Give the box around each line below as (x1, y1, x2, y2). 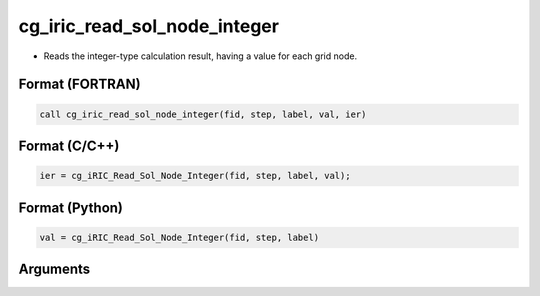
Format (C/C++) (18, 137, 120, 154)
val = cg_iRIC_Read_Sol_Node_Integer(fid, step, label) (39, 231, 320, 243)
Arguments (18, 261, 91, 278)
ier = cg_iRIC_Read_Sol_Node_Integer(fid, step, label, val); (39, 170, 351, 182)
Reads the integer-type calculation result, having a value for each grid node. (43, 50, 358, 62)
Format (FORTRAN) (18, 76, 141, 93)
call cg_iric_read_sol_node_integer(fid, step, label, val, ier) (39, 108, 367, 120)
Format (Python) (18, 199, 124, 216)
